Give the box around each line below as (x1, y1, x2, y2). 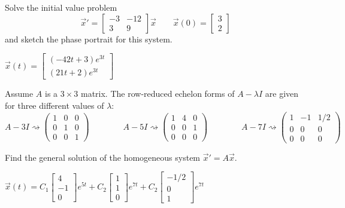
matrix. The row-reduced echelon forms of (80, 87, 235, 100)
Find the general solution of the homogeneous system (5, 151, 201, 163)
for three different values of (5, 99, 104, 111)
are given (265, 87, 299, 100)
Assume (5, 87, 34, 100)
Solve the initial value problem (5, 1, 117, 13)
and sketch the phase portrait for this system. (5, 32, 172, 45)
